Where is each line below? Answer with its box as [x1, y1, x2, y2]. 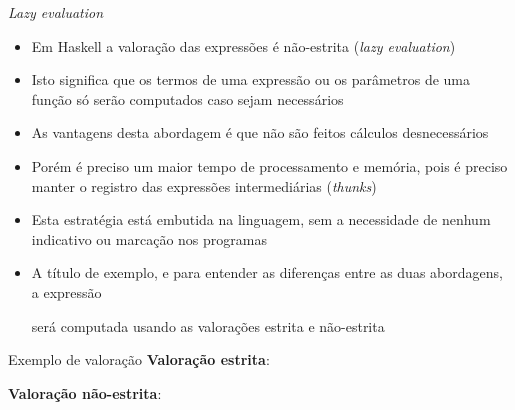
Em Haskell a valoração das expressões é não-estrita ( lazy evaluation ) [31, 35, 456, 56]
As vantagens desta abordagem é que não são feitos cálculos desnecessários [31, 122, 489, 143]
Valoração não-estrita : [8, 382, 162, 403]
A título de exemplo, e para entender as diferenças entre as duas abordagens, [31, 262, 503, 283]
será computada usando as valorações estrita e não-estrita [31, 315, 385, 336]
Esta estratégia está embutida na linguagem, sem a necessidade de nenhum [31, 209, 491, 230]
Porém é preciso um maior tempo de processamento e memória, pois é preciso [31, 155, 508, 176]
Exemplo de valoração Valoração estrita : [8, 349, 270, 370]
